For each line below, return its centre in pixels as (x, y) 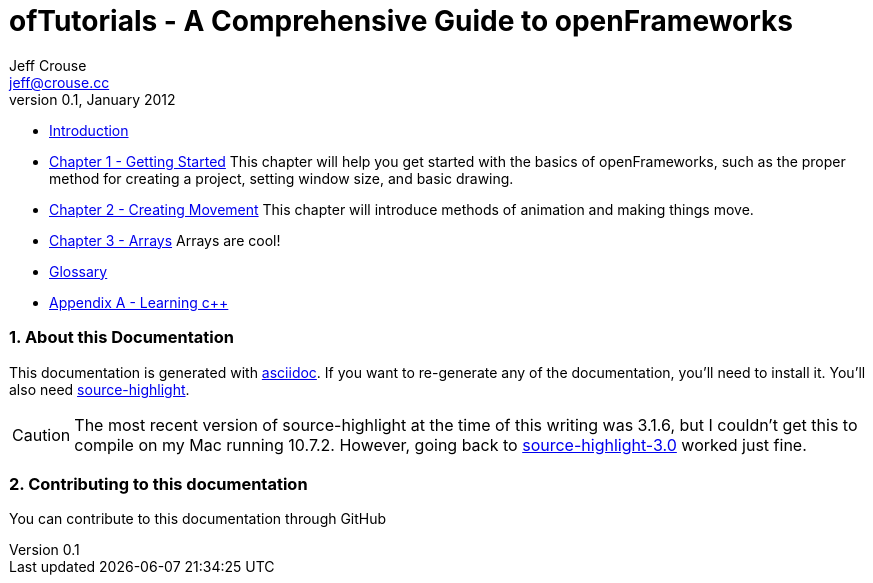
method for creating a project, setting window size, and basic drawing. (281, 178)
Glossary (78, 271)
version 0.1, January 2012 (92, 99)
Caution (41, 434)
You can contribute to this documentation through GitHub (198, 519)
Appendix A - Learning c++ (139, 302)
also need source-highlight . (99, 389)
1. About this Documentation (121, 337)
